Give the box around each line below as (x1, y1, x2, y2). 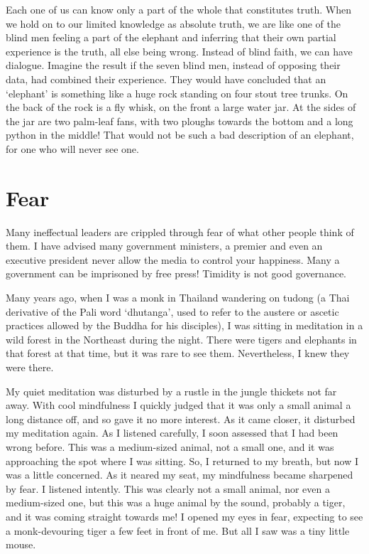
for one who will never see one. (6, 141, 139, 156)
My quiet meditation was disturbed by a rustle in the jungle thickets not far (6, 383, 337, 398)
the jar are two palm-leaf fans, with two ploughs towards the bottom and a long (6, 113, 353, 128)
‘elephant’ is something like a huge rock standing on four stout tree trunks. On (6, 85, 348, 100)
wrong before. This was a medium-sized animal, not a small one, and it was (6, 439, 334, 454)
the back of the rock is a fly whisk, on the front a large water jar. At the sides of (6, 100, 356, 114)
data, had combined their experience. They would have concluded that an (6, 71, 326, 86)
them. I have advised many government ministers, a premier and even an (6, 238, 323, 253)
